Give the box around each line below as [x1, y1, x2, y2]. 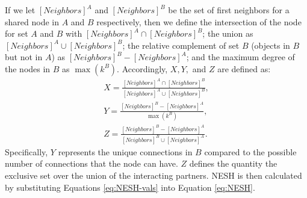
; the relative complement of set [122, 39, 240, 51]
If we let [5, 4, 36, 16]
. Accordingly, [117, 62, 168, 75]
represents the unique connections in [58, 145, 193, 158]
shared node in [5, 15, 59, 28]
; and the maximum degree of [186, 51, 295, 63]
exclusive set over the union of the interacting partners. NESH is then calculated [5, 169, 302, 181]
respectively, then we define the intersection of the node [96, 15, 302, 28]
